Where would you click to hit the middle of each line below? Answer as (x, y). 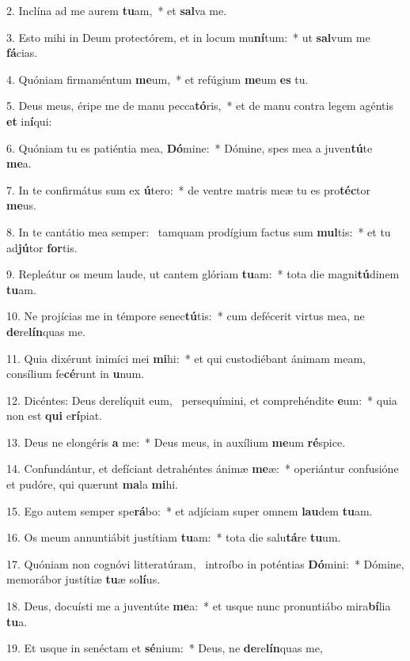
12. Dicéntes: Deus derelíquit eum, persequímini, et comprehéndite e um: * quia (202, 400)
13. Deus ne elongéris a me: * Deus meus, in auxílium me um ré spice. (176, 442)
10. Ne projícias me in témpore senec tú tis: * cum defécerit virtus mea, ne (186, 316)
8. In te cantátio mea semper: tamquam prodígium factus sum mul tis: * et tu (199, 231)
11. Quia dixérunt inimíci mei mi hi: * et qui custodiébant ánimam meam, (186, 358)
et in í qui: (29, 121)
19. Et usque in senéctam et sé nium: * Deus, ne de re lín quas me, (165, 648)
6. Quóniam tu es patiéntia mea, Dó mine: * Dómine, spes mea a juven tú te (190, 147)
